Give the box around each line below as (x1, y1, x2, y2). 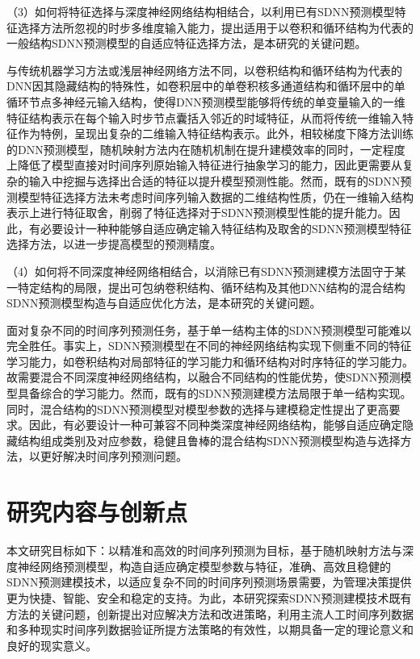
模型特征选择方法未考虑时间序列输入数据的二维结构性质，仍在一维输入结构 (17, 188, 414, 205)
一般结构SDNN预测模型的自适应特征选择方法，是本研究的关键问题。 (6, 35, 367, 52)
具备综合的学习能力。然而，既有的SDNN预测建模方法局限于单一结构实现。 (17, 385, 412, 402)
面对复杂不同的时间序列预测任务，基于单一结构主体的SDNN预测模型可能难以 (6, 321, 412, 338)
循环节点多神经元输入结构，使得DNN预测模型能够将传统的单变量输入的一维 (6, 93, 405, 110)
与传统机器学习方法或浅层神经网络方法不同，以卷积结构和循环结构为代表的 (6, 61, 402, 78)
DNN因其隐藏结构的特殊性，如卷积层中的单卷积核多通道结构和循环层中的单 (6, 77, 405, 94)
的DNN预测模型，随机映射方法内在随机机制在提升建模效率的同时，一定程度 (6, 140, 405, 157)
